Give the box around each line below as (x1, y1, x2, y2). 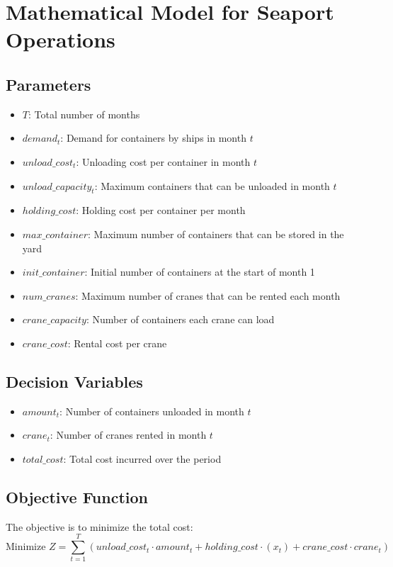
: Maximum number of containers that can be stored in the (88, 226, 344, 241)
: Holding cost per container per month (76, 203, 246, 218)
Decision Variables (6, 370, 143, 392)
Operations (6, 25, 115, 54)
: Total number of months (28, 106, 140, 121)
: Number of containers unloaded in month (59, 403, 244, 418)
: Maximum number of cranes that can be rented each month (75, 288, 341, 303)
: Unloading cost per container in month (76, 154, 251, 169)
